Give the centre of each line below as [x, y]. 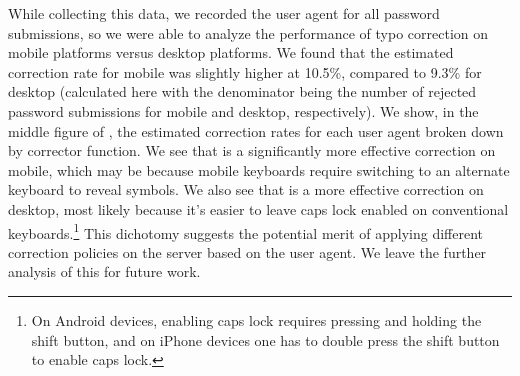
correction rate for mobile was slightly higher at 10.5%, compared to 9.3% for [245, 71]
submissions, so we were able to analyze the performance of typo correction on [248, 32]
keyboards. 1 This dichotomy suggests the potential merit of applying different [245, 231]
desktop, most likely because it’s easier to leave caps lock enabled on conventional [258, 208]
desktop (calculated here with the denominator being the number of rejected [242, 91]
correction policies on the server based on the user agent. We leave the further [247, 251]
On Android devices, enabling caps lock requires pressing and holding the [256, 319]
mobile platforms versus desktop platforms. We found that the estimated [231, 52]
